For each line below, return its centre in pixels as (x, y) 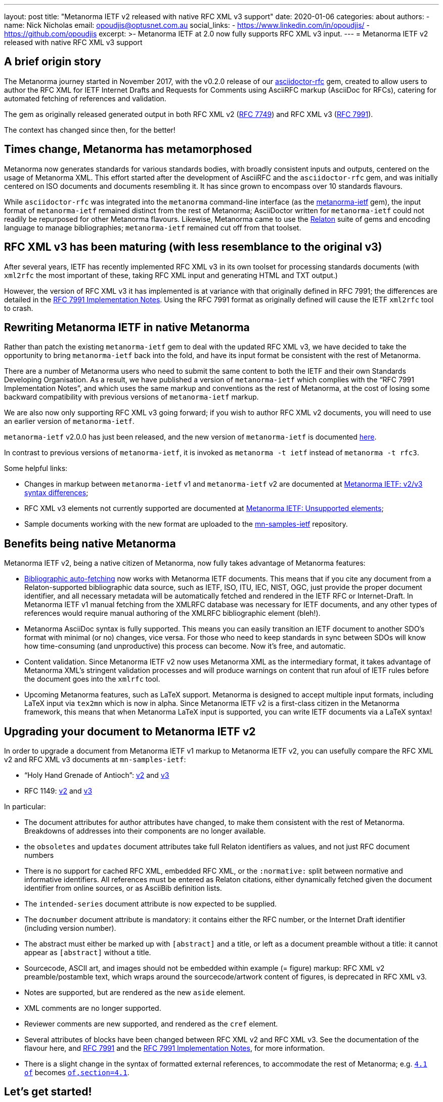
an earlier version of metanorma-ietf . (69, 421)
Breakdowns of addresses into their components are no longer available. (145, 831)
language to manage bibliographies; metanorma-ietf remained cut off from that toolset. (153, 227)
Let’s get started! (48, 1092)
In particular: (25, 807)
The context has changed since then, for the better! (90, 130)
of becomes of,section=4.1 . (77, 1073)
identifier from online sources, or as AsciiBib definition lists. (123, 888)
